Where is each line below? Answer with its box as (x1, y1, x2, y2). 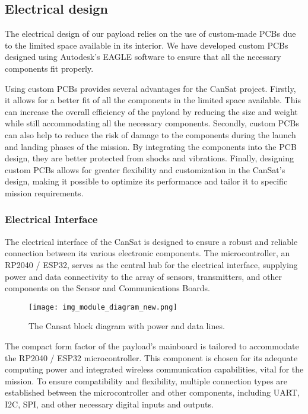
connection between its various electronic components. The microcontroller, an (5, 247, 290, 259)
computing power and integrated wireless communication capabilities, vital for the (5, 363, 304, 375)
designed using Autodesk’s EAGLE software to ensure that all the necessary (5, 50, 281, 63)
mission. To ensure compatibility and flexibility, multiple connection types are (5, 374, 288, 387)
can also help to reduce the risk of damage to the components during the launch (5, 128, 296, 141)
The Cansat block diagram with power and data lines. (28, 320, 225, 332)
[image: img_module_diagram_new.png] (28, 302, 177, 311)
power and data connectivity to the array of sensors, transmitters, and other (5, 270, 282, 282)
